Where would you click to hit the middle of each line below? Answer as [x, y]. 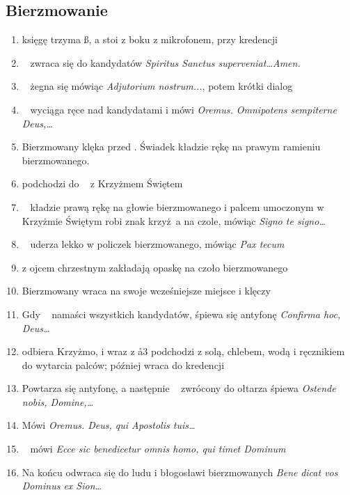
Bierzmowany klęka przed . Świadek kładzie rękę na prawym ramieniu [171, 147]
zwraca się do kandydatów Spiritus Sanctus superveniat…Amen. [165, 62]
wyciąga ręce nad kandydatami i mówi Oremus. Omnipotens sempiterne [183, 109]
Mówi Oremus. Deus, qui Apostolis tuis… [109, 425]
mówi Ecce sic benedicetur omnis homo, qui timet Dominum [158, 449]
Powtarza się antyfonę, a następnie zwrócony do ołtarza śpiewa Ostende [179, 388]
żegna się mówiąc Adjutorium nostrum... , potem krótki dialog [161, 86]
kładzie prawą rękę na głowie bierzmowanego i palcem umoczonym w [177, 206]
